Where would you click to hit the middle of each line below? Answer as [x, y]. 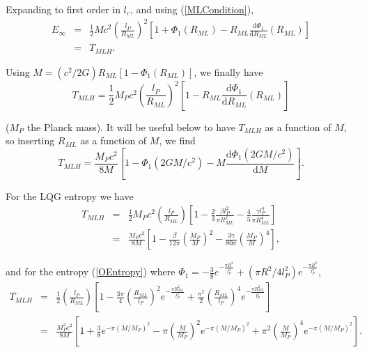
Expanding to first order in [63, 9]
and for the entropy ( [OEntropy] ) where [91, 271]
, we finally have [228, 71]
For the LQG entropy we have [70, 196]
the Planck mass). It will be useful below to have [131, 127]
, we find [177, 140]
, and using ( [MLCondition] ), [192, 9]
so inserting [30, 140]
